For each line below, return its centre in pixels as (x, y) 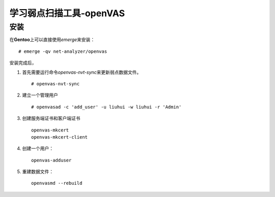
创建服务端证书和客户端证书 (51, 118)
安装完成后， (23, 63)
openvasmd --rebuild (57, 183)
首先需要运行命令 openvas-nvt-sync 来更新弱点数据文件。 (82, 72)
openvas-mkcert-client (60, 137)
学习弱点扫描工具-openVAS (67, 13)
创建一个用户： (38, 149)
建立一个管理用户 (40, 95)
